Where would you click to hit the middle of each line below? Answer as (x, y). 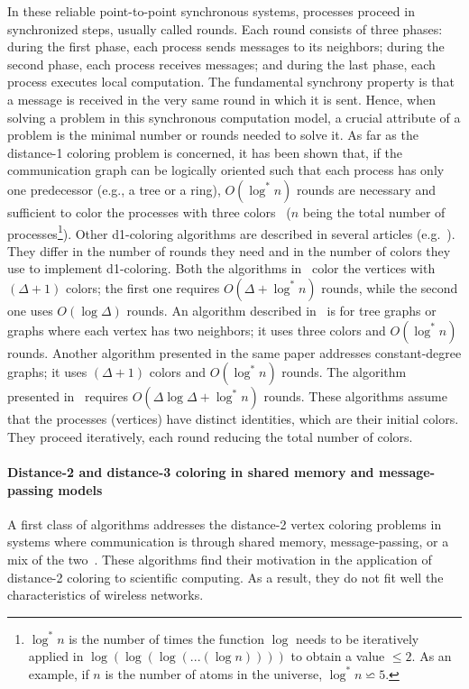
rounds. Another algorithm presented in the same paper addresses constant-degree (234, 352)
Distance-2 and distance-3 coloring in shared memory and (191, 471)
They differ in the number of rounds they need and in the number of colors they (229, 250)
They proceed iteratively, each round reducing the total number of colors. (210, 436)
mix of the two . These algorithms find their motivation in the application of (220, 559)
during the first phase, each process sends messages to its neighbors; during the (226, 46)
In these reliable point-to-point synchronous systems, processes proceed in (211, 11)
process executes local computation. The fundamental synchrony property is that (231, 82)
